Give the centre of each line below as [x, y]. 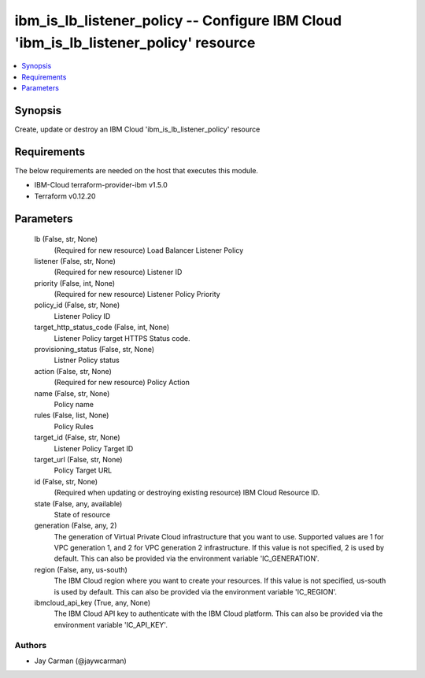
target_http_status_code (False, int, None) [102, 328]
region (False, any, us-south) [81, 569]
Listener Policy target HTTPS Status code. [122, 338]
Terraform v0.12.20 [65, 196]
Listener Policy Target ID [94, 448]
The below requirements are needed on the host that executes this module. [137, 170]
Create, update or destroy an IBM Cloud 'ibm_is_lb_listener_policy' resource [137, 129]
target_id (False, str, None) [78, 438]
